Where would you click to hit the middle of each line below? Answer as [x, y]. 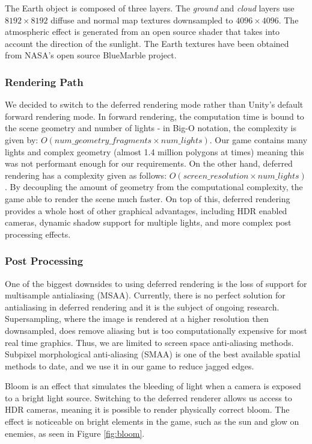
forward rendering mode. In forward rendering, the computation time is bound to [154, 116]
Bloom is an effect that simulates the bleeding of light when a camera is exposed [153, 386]
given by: [22, 139]
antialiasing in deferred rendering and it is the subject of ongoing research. [142, 307]
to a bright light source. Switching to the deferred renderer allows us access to [148, 397]
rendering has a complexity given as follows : [86, 175]
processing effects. [38, 234]
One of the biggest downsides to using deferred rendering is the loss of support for [156, 283]
